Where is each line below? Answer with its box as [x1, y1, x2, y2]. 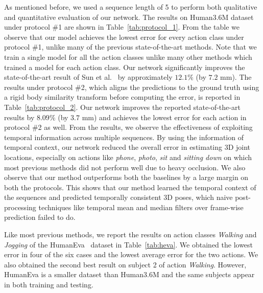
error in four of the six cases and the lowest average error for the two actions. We [4, 249, 258, 260]
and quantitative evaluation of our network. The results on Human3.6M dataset [4, 11, 254, 22]
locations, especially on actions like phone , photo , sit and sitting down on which [4, 151, 252, 162]
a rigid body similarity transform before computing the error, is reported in [4, 92, 241, 102]
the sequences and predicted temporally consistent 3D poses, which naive [4, 192, 233, 202]
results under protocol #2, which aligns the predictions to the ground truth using [4, 81, 259, 92]
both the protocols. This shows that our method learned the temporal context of [4, 182, 256, 192]
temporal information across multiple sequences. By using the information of [4, 131, 244, 142]
